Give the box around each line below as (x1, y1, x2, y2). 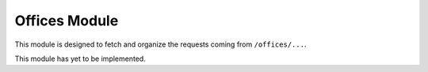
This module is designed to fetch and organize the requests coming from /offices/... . (14, 40, 307, 49)
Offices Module (14, 12, 119, 29)
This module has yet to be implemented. (14, 54, 146, 63)
